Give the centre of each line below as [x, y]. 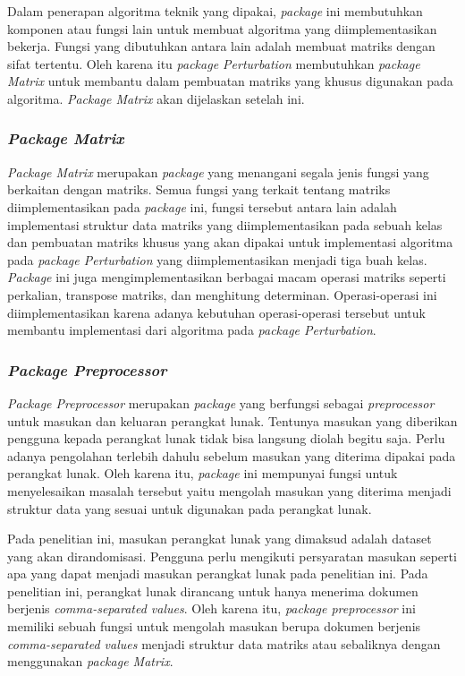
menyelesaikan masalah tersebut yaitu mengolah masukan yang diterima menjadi [229, 490]
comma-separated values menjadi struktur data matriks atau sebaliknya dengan [224, 643]
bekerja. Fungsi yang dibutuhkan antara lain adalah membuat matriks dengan [221, 46]
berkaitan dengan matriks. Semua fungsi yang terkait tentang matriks [199, 189]
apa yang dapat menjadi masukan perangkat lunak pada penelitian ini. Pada [218, 573]
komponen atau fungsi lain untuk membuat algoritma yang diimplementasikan [222, 28]
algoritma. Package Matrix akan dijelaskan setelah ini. [156, 98]
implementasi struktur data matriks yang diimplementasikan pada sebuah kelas [225, 224]
